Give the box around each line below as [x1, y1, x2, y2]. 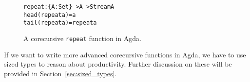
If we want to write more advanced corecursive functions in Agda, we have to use [4, 49, 246, 59]
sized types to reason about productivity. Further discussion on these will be [4, 59, 232, 69]
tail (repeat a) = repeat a [23, 19, 97, 27]
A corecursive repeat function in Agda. [23, 33, 141, 43]
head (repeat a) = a [23, 11, 76, 18]
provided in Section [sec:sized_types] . [4, 68, 117, 78]
